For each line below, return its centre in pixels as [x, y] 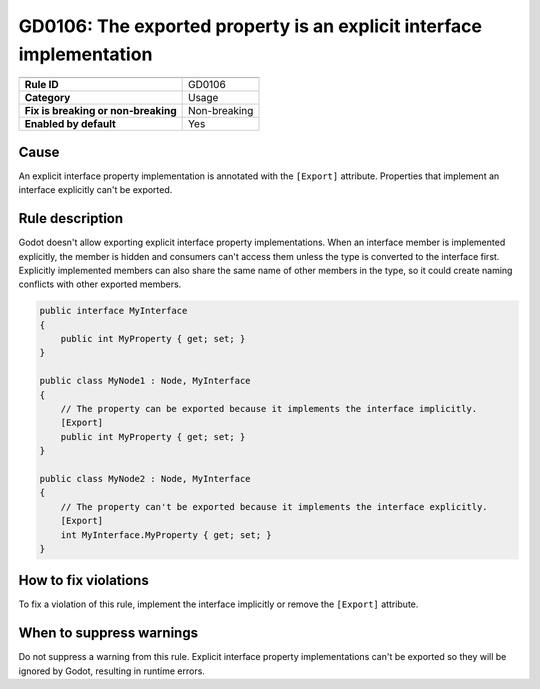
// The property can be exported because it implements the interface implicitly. [269, 409]
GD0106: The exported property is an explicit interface [250, 26]
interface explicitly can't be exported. [95, 190]
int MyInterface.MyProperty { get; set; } [166, 534]
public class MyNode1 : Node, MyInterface [145, 381]
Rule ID [41, 85]
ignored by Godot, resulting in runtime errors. [111, 671]
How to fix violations [83, 580]
